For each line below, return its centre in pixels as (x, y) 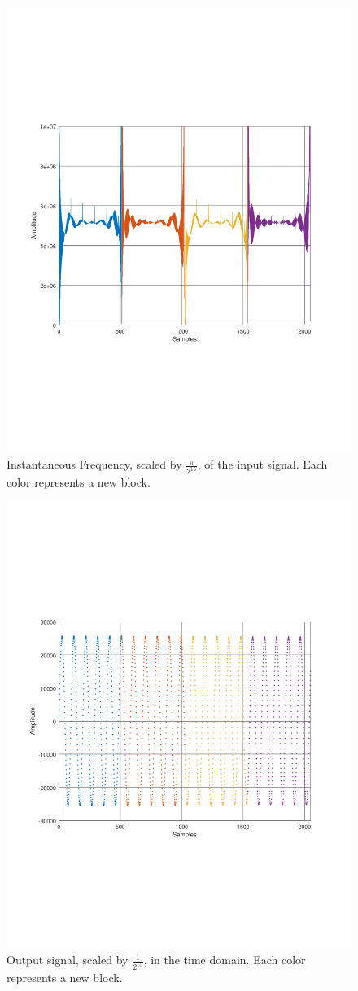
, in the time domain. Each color (225, 960)
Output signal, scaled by (68, 960)
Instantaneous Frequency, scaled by (94, 464)
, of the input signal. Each (262, 464)
